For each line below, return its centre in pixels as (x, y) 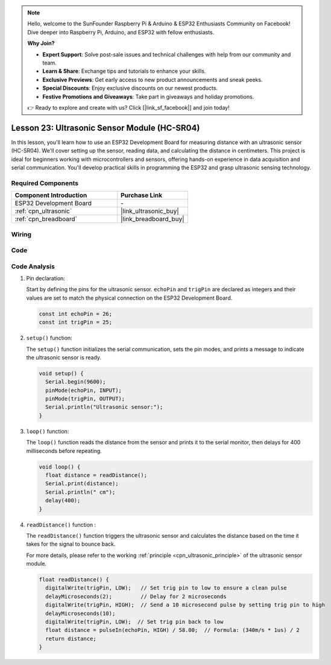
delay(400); (63, 501)
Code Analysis (33, 266)
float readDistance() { (74, 580)
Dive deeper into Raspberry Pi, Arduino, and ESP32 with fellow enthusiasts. (121, 32)
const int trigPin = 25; (76, 322)
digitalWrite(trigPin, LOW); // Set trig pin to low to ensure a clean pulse (166, 588)
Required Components (45, 183)
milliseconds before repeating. (64, 451)
